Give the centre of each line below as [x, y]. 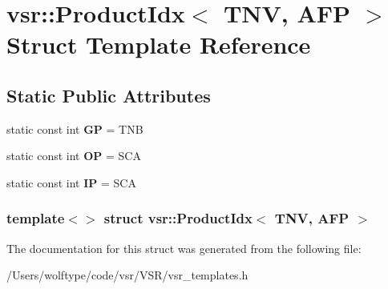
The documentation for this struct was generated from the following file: [184, 248]
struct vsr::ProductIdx [178, 218]
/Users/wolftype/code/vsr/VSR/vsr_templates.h [127, 275]
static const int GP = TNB [75, 128]
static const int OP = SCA [74, 156]
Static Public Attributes [109, 95]
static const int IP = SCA [71, 182]
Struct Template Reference [159, 44]
